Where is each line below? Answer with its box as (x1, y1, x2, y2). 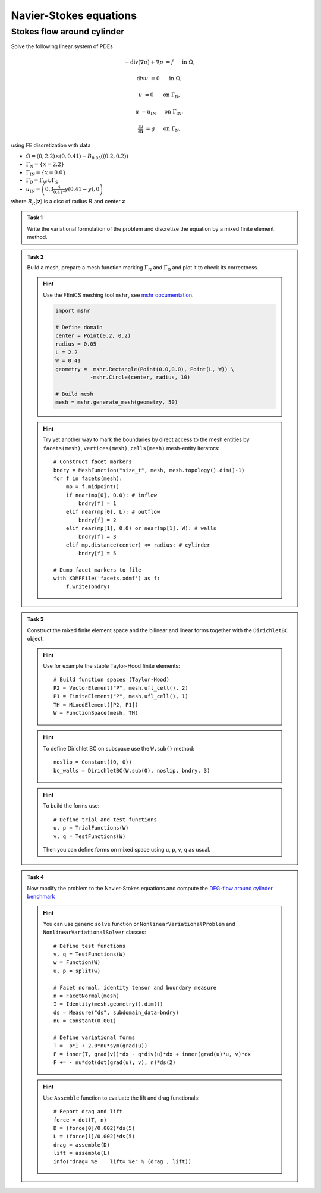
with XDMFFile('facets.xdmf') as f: (53, 574, 160, 582)
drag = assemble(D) (53, 1141, 110, 1148)
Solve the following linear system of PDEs (11, 43, 113, 50)
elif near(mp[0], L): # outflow (65, 508, 160, 515)
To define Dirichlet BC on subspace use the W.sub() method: (43, 745, 194, 752)
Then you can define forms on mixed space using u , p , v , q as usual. (43, 846, 211, 853)
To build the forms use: (43, 802, 100, 809)
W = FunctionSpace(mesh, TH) (53, 709, 139, 716)
